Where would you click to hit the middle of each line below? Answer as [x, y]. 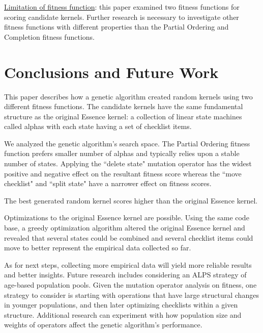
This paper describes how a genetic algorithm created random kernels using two [128, 96]
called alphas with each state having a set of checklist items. [98, 126]
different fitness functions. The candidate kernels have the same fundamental [124, 106]
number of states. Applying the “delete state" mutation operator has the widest [128, 163]
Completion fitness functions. [49, 36]
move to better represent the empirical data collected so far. [98, 248]
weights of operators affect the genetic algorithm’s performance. [103, 325]
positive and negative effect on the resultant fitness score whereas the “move [123, 173]
